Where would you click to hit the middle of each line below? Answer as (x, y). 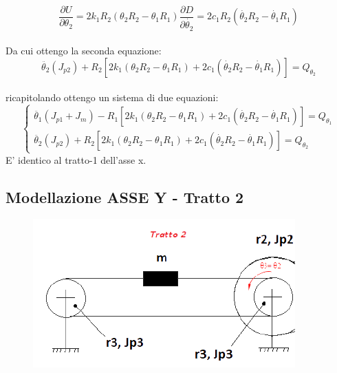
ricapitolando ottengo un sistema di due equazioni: (112, 97)
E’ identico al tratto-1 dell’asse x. (76, 159)
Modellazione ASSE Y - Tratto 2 (125, 196)
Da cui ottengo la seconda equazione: (84, 51)
